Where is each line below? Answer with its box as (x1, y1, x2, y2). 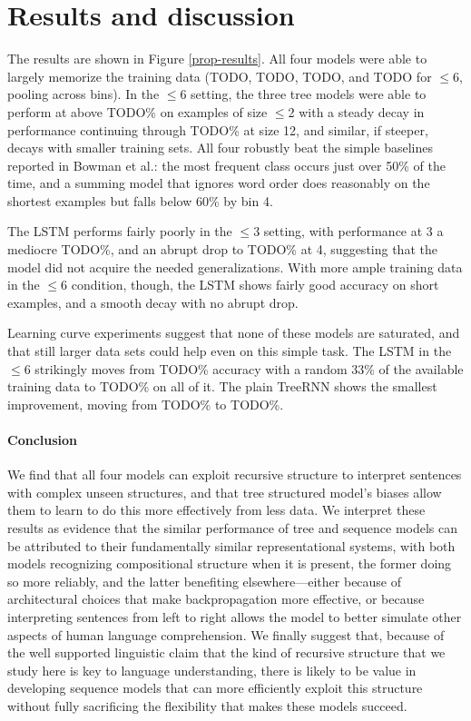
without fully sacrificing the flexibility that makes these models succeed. (7, 696, 407, 715)
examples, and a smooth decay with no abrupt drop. (7, 292, 299, 311)
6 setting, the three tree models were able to (180, 84, 427, 104)
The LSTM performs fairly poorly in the (7, 222, 232, 241)
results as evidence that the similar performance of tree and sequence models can (7, 518, 458, 537)
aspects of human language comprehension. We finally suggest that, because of (7, 625, 445, 644)
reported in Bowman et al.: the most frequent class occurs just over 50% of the (7, 155, 446, 174)
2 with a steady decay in (288, 102, 425, 121)
